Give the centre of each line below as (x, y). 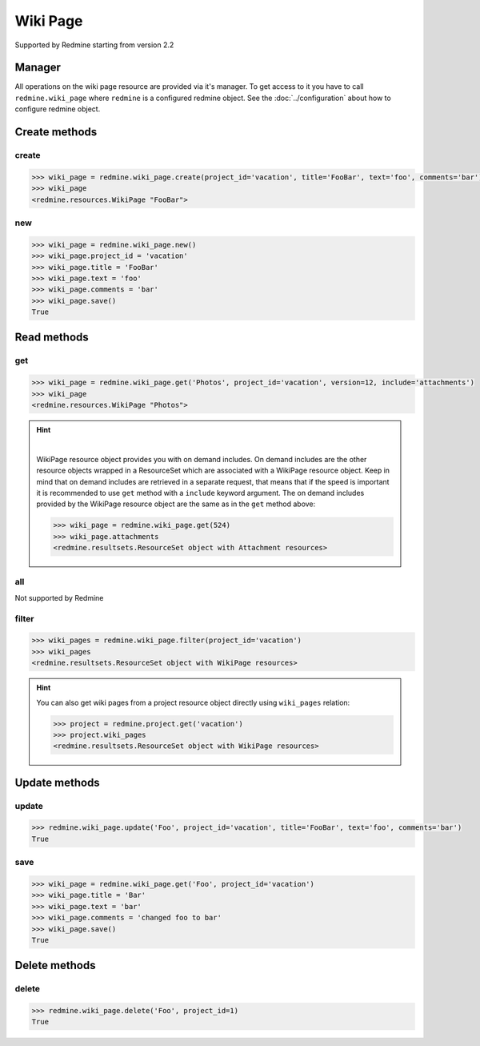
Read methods (52, 338)
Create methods (56, 132)
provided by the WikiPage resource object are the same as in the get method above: (176, 504)
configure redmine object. (58, 109)
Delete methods (55, 966)
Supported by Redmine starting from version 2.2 (94, 45)
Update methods (57, 782)
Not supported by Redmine (59, 597)
